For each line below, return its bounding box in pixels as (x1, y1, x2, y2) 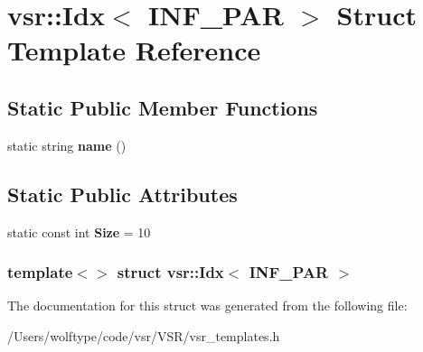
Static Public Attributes (7, 180, 238, 208)
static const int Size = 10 (7, 222, 151, 241)
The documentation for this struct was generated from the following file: (7, 296, 408, 315)
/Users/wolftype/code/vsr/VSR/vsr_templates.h (7, 326, 280, 345)
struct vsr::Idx (117, 261, 224, 283)
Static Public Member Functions (7, 93, 318, 121)
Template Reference (7, 32, 261, 69)
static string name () (7, 135, 127, 154)
